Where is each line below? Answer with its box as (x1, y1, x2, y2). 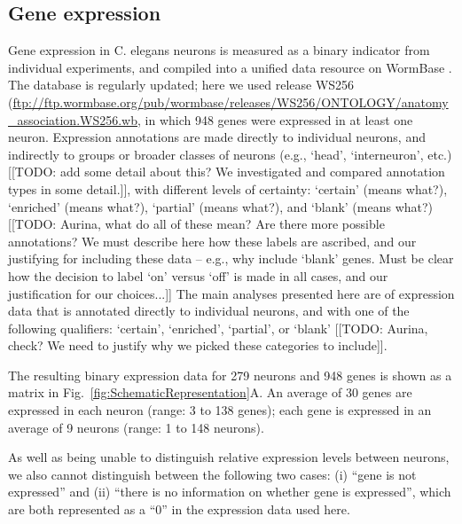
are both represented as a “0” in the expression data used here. (8, 500, 350, 519)
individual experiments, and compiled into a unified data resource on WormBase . (8, 58, 452, 76)
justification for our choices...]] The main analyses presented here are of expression (8, 284, 455, 302)
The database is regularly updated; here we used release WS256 (8, 75, 355, 94)
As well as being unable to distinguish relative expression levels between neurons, (8, 448, 450, 466)
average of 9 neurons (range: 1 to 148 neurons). (8, 418, 264, 436)
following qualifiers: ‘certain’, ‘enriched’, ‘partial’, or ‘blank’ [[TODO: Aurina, (8, 318, 428, 337)
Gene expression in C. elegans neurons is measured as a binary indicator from (8, 41, 430, 59)
